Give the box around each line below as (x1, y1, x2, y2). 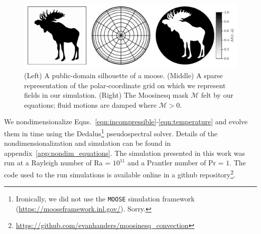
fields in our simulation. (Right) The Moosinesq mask (24, 90, 189, 100)
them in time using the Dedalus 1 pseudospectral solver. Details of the (4, 126, 218, 138)
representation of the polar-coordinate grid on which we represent (24, 80, 226, 90)
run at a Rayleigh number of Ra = (4, 157, 111, 168)
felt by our (201, 90, 233, 100)
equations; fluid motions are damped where (24, 99, 157, 110)
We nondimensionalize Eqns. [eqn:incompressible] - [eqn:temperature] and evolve (4, 116, 248, 127)
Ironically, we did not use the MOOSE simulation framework (16, 193, 195, 204)
